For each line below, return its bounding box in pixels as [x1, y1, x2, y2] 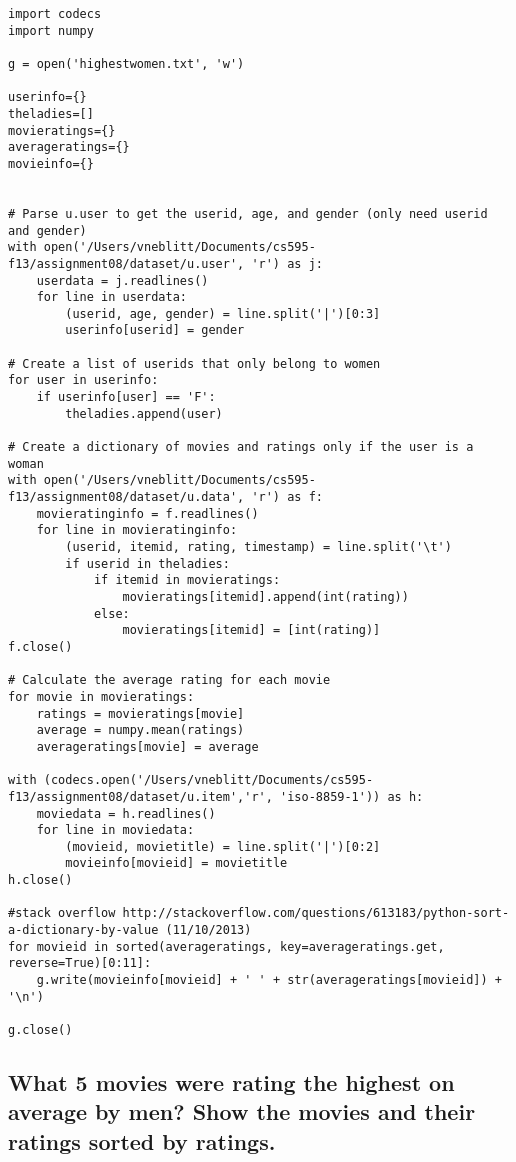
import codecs [8, 7, 102, 21]
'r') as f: [251, 490, 323, 505]
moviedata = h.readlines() [36, 806, 216, 821]
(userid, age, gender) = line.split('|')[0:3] [65, 306, 381, 321]
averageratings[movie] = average [36, 739, 259, 754]
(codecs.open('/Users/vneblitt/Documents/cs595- [43, 773, 374, 788]
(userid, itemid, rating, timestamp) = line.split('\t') [65, 540, 452, 554]
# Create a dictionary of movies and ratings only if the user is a [8, 440, 474, 455]
